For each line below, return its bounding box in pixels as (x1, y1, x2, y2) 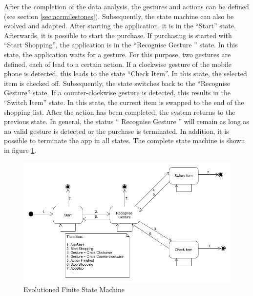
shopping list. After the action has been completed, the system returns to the (4, 106, 235, 117)
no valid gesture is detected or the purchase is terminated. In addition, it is (4, 126, 229, 136)
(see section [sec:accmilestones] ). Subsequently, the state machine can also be (4, 11, 234, 21)
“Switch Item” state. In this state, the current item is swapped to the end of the (4, 97, 244, 107)
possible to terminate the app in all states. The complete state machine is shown (4, 135, 245, 146)
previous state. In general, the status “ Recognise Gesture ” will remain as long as (4, 116, 249, 127)
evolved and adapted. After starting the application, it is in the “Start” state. (4, 21, 236, 31)
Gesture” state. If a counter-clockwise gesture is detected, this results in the (4, 87, 231, 98)
